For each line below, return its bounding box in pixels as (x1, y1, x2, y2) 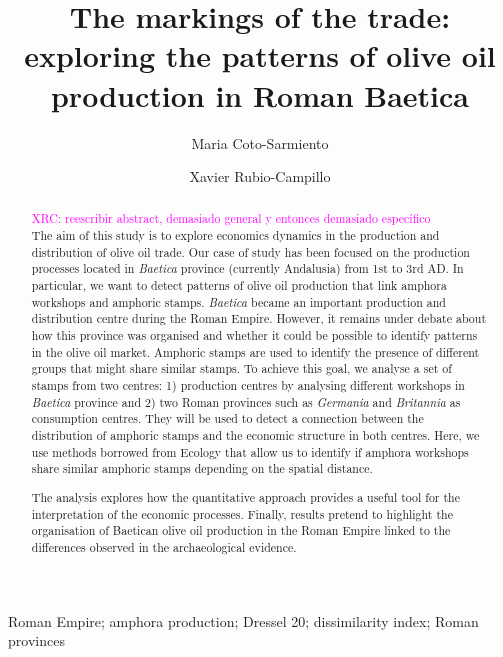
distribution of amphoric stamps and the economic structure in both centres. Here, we (31, 427, 480, 444)
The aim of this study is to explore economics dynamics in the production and (31, 227, 440, 244)
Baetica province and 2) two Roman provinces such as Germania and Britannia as (31, 393, 461, 410)
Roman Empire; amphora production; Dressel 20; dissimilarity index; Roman (8, 610, 479, 631)
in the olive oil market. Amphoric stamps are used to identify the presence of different (31, 343, 480, 360)
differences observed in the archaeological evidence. (31, 538, 297, 555)
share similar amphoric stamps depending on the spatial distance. (31, 460, 373, 477)
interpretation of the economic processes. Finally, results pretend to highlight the (31, 505, 453, 522)
